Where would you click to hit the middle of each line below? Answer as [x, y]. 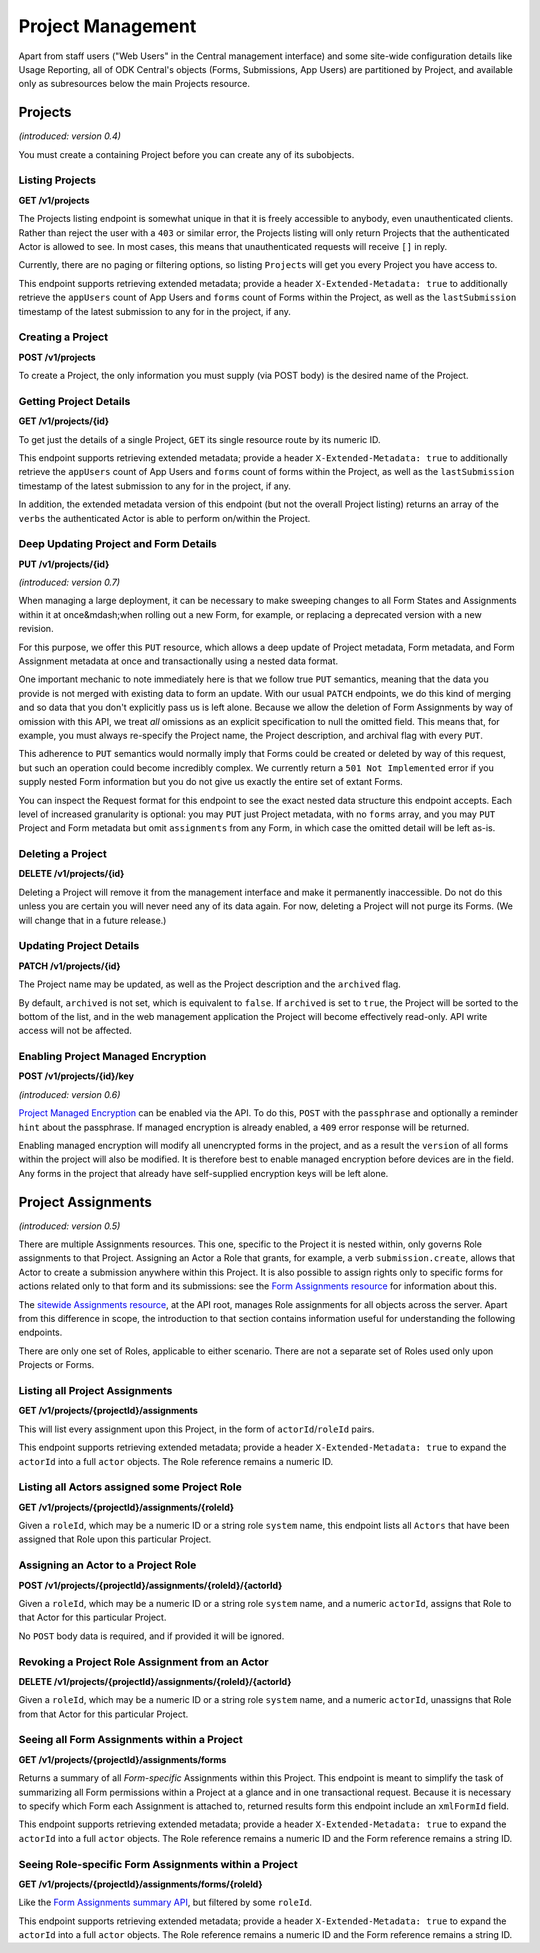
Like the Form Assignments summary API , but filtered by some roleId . [165, 1902]
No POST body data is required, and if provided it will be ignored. [151, 1636]
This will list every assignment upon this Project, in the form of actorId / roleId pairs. [196, 1429]
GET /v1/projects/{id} [64, 421]
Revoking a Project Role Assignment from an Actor [143, 1662]
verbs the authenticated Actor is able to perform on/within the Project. [164, 518]
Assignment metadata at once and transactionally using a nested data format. [178, 661]
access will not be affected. [75, 1031]
